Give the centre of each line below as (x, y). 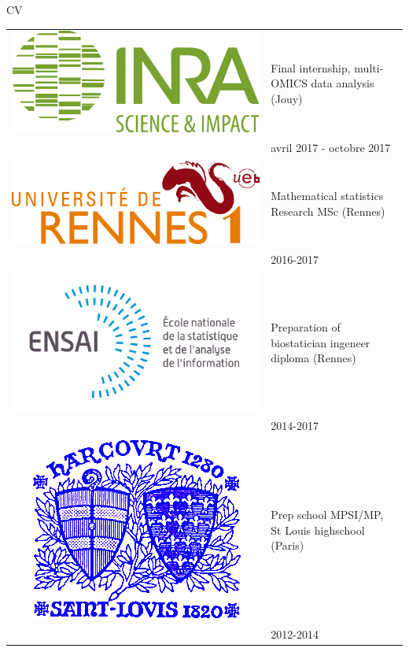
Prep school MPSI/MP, (327, 515)
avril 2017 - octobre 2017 (331, 148)
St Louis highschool (318, 530)
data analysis (343, 83)
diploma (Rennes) (313, 358)
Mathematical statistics (327, 196)
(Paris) (287, 545)
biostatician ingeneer (321, 342)
